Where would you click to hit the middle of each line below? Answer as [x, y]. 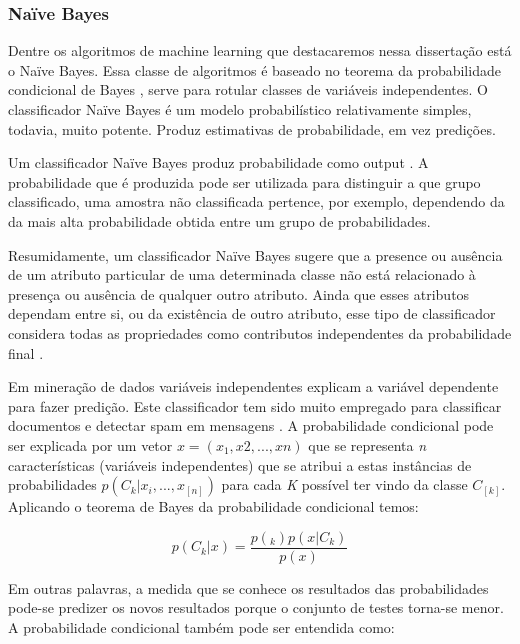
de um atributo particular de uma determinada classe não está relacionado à [242, 274]
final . [26, 352]
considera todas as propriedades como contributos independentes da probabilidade [260, 332]
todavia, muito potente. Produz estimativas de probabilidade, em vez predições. [252, 128]
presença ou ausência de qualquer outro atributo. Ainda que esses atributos [239, 293]
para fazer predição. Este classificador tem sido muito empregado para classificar [255, 405]
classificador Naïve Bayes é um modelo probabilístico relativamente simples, [240, 109]
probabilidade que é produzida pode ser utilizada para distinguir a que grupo [244, 181]
